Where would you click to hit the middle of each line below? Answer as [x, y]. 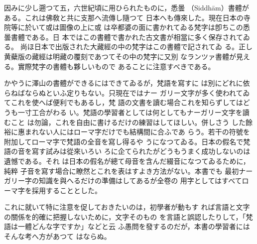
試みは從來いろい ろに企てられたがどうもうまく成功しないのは [148, 151]
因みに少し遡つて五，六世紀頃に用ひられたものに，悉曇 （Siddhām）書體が [127, 7]
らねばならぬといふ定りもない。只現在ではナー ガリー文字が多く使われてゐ [127, 92]
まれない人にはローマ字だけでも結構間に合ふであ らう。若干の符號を [137, 132]
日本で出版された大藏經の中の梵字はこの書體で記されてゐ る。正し [143, 47]
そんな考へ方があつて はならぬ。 [58, 236]
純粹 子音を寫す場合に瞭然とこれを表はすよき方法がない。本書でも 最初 [122, 171]
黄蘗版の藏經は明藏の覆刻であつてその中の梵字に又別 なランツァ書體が [120, 56]
